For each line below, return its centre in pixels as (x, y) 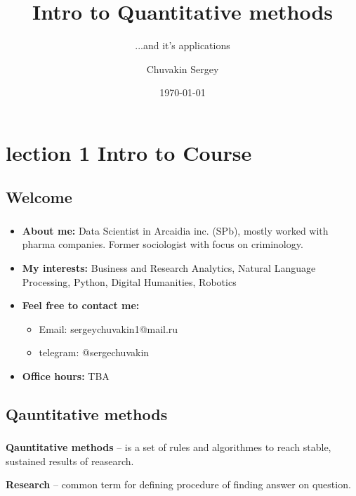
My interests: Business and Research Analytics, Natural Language (169, 267)
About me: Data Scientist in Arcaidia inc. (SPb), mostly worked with (175, 230)
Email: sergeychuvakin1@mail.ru (108, 328)
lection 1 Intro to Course (129, 152)
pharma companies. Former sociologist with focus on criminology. (163, 244)
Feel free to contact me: (81, 305)
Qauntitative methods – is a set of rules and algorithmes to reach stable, (169, 447)
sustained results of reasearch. (70, 461)
